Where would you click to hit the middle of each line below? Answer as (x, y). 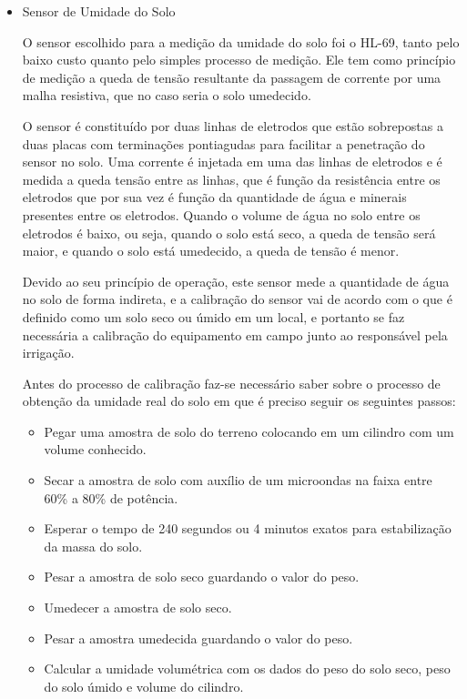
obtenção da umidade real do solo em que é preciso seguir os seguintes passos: (239, 401)
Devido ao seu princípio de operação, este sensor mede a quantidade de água (236, 281)
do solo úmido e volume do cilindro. (144, 686)
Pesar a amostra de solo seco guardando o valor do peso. (202, 577)
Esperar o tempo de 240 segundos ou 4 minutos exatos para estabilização (248, 528)
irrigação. (48, 353)
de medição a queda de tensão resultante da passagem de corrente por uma (232, 77)
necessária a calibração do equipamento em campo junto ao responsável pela (235, 334)
